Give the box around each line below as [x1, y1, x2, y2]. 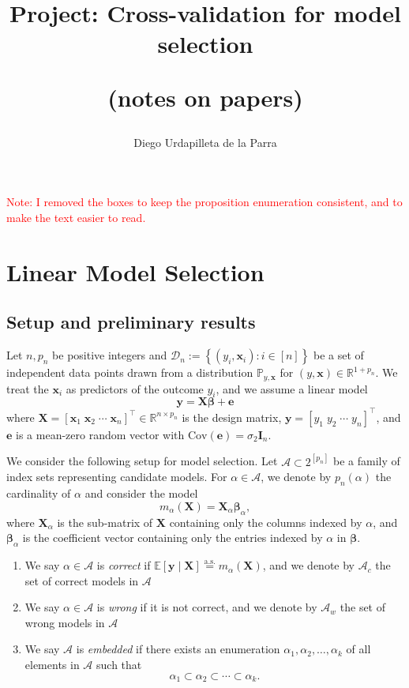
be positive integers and [52, 347, 167, 363]
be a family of [333, 453, 400, 469]
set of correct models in [24, 572, 139, 588]
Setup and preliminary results [6, 310, 256, 334]
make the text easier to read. [6, 209, 146, 225]
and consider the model [84, 485, 198, 502]
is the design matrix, [182, 408, 282, 425]
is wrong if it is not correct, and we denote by [96, 599, 317, 615]
